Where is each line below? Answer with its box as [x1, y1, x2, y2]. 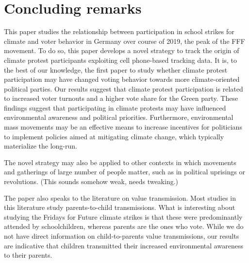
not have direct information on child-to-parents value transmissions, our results [4, 231, 239, 241]
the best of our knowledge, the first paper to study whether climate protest [4, 64, 228, 75]
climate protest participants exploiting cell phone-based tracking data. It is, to [4, 55, 237, 65]
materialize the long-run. [4, 141, 77, 151]
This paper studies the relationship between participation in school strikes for [4, 26, 234, 37]
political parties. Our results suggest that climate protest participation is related [4, 83, 243, 94]
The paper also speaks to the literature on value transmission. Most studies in [4, 192, 236, 203]
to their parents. [4, 250, 52, 260]
